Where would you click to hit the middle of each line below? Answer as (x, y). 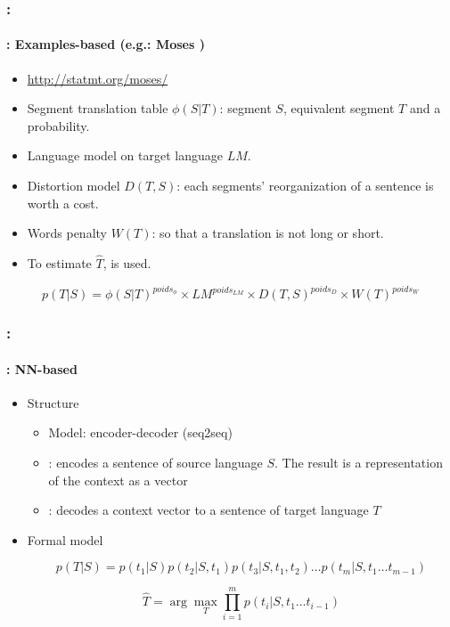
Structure (53, 402)
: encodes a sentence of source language (155, 462)
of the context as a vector (118, 480)
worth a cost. (63, 203)
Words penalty (67, 233)
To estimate (59, 263)
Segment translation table (98, 108)
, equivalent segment (339, 108)
